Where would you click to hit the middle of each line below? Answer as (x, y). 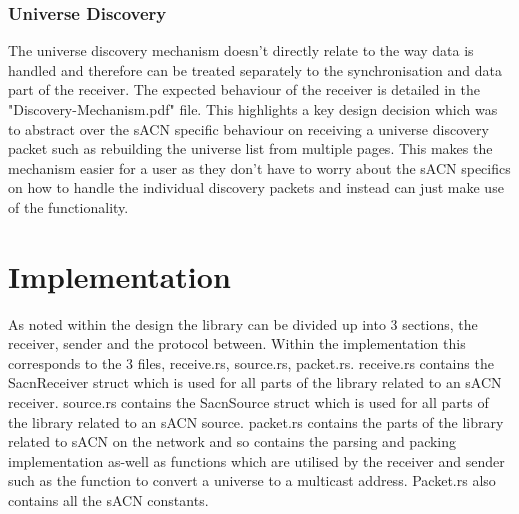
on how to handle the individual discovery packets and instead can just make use (256, 187)
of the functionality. (68, 206)
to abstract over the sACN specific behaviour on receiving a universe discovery (248, 128)
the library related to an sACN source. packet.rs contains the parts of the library (256, 421)
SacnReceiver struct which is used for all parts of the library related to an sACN (255, 382)
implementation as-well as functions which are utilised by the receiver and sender (256, 460)
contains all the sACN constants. (108, 500)
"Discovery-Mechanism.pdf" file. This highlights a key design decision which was (253, 109)
